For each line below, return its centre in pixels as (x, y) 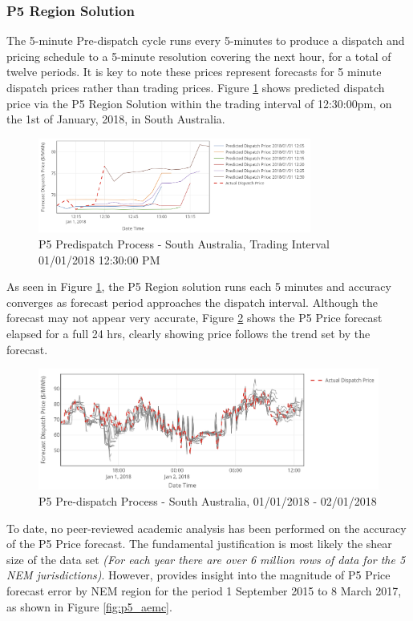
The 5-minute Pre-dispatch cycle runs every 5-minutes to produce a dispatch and (206, 40)
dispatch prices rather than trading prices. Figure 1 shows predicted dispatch (196, 87)
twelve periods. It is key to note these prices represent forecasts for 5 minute (194, 72)
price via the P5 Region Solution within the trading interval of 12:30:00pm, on (199, 103)
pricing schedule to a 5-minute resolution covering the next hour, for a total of (199, 56)
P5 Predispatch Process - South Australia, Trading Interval (184, 243)
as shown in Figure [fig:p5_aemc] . (89, 606)
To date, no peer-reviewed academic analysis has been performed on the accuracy (206, 528)
